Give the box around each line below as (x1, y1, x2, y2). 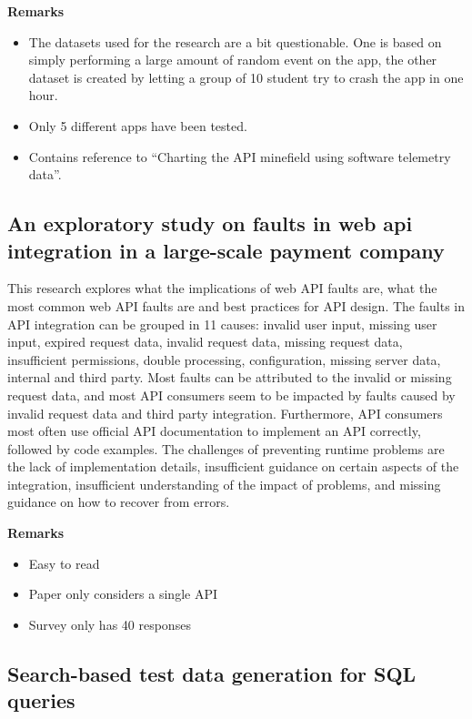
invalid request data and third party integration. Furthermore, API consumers (7, 403, 443, 422)
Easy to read (28, 553, 100, 572)
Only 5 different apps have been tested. (28, 116, 247, 135)
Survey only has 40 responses (28, 614, 191, 633)
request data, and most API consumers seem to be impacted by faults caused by (7, 385, 456, 404)
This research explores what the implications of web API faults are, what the (7, 278, 437, 298)
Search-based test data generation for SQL (7, 659, 417, 687)
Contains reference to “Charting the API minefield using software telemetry (28, 147, 451, 166)
